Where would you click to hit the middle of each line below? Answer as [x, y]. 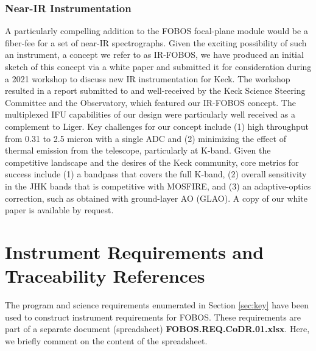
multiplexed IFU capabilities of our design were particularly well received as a [150, 114]
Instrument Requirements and [135, 251]
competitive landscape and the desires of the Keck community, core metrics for [152, 162]
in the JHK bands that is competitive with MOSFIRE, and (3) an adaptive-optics [158, 186]
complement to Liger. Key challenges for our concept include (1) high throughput [157, 126]
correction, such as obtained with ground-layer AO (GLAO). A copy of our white [156, 198]
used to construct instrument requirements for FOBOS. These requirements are [153, 317]
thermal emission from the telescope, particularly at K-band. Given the [138, 150]
